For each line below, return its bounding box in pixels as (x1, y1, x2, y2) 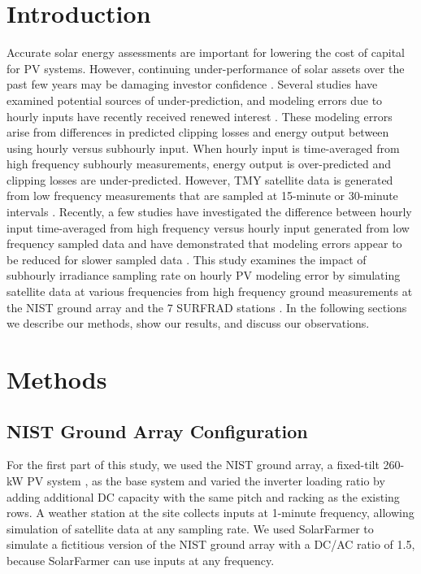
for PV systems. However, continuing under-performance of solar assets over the (7, 59, 405, 76)
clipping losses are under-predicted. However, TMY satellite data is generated (7, 171, 393, 188)
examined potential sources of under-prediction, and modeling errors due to (7, 91, 383, 108)
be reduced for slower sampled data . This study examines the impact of (7, 250, 367, 267)
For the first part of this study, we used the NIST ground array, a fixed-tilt (7, 456, 380, 473)
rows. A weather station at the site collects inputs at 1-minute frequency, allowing (7, 504, 414, 521)
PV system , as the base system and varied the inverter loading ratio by (27, 472, 385, 489)
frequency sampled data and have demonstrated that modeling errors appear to (7, 235, 402, 252)
